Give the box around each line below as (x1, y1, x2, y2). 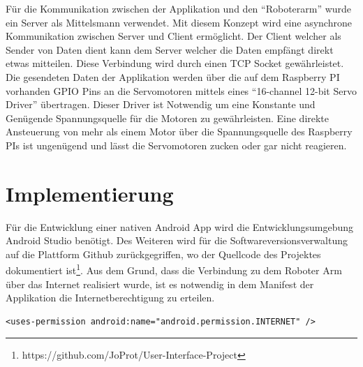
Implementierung (6, 179, 174, 207)
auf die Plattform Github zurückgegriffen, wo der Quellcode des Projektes (6, 246, 321, 261)
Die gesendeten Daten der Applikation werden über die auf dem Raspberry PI (6, 69, 340, 84)
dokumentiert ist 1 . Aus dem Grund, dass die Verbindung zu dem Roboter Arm (6, 261, 342, 278)
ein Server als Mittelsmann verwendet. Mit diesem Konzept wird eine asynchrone (6, 15, 352, 29)
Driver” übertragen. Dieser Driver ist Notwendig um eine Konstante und (6, 97, 316, 112)
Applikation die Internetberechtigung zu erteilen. (6, 290, 215, 305)
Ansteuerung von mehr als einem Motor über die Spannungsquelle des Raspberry (6, 124, 353, 139)
